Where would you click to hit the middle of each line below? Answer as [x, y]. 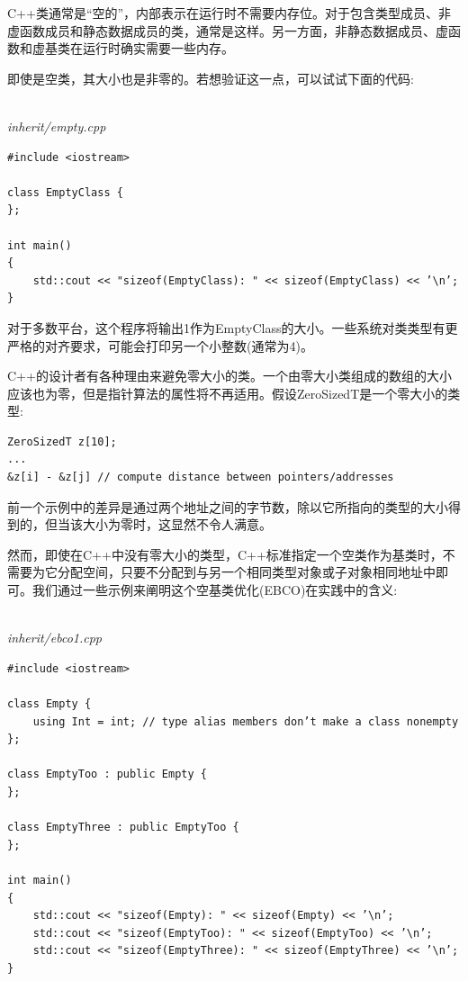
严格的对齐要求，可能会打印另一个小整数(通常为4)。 [160, 345]
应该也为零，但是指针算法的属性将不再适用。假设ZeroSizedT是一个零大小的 [228, 393]
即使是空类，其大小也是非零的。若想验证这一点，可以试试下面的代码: [211, 78]
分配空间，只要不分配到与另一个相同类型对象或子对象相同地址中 [246, 572]
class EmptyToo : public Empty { [107, 774]
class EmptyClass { [65, 192]
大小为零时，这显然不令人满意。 [177, 524]
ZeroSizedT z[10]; [62, 441]
